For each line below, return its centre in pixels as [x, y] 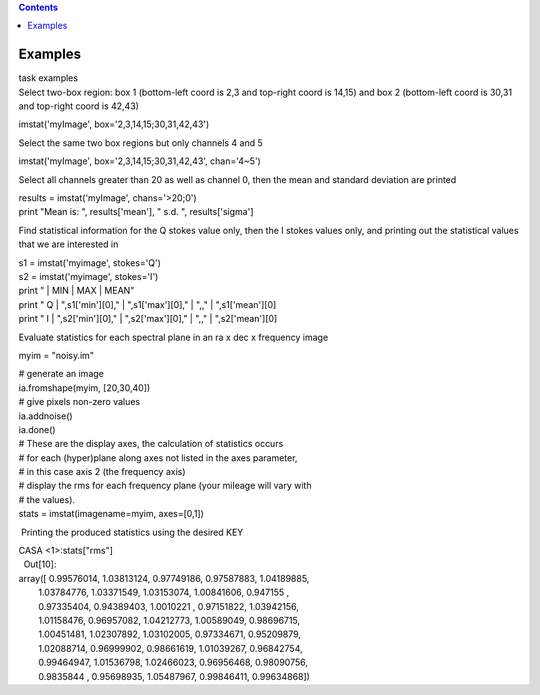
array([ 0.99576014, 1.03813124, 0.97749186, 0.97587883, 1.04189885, [164, 578]
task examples [48, 78]
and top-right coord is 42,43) [79, 106]
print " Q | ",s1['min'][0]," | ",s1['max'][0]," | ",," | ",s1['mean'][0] [147, 304]
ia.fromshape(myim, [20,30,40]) [84, 387]
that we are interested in [68, 244]
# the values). [46, 499]
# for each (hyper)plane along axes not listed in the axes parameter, [158, 457]
